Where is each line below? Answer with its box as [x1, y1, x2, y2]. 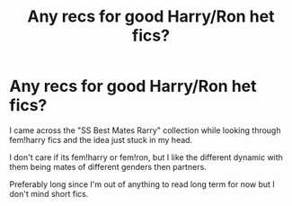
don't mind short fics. [9, 188, 89, 199]
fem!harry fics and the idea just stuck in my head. [9, 134, 193, 145]
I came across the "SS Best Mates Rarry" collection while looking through [9, 124, 281, 136]
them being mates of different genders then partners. [9, 161, 207, 172]
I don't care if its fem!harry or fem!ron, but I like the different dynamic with [9, 151, 283, 163]
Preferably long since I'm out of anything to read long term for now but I [9, 178, 276, 190]
